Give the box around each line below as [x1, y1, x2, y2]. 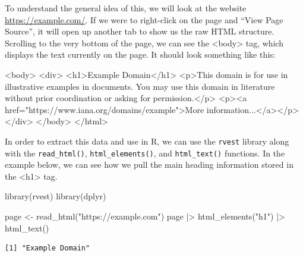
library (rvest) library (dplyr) [5, 190, 106, 202]
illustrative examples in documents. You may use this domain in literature [5, 80, 275, 92]
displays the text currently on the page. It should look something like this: [5, 48, 276, 61]
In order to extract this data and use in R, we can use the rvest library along [5, 134, 289, 147]
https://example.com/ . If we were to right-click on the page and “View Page [5, 13, 283, 26]
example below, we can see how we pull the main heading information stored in [5, 158, 293, 171]
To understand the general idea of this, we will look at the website [5, 2, 247, 14]
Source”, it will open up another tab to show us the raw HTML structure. [5, 25, 274, 37]
